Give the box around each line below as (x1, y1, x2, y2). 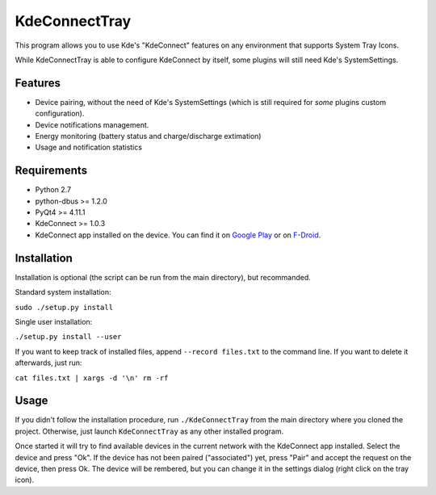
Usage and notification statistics (35, 142, 143, 153)
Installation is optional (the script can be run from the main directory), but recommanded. (15, 272, 311, 282)
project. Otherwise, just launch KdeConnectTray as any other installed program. (15, 426, 284, 436)
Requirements (15, 164, 88, 178)
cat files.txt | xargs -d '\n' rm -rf (15, 373, 169, 383)
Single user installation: (15, 317, 93, 326)
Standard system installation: (15, 287, 112, 297)
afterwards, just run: (15, 358, 82, 367)
